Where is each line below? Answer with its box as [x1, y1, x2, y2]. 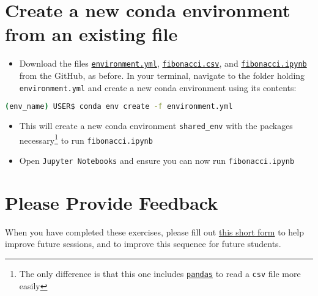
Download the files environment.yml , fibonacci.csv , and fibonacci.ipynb [19, 57, 307, 70]
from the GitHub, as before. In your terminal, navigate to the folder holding [19, 68, 305, 81]
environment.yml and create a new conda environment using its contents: [19, 81, 297, 94]
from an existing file [5, 21, 178, 46]
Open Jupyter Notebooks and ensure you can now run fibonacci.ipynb [19, 154, 295, 167]
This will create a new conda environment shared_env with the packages [19, 119, 293, 132]
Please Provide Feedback [5, 190, 218, 215]
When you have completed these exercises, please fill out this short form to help [5, 225, 304, 238]
